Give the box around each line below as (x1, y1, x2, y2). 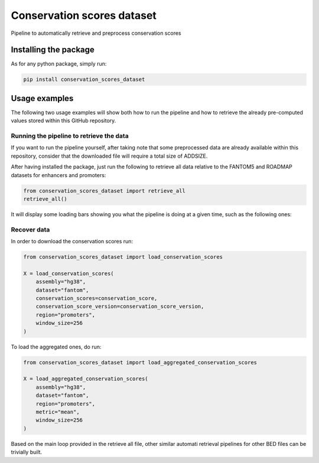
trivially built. (11, 449, 43, 456)
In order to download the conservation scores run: (11, 238, 133, 245)
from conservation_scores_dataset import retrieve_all (23, 187, 185, 194)
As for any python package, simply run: (11, 60, 107, 67)
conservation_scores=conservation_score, (35, 295, 158, 302)
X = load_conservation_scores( (23, 270, 115, 277)
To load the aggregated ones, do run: (11, 343, 102, 350)
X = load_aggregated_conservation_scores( (23, 376, 148, 382)
